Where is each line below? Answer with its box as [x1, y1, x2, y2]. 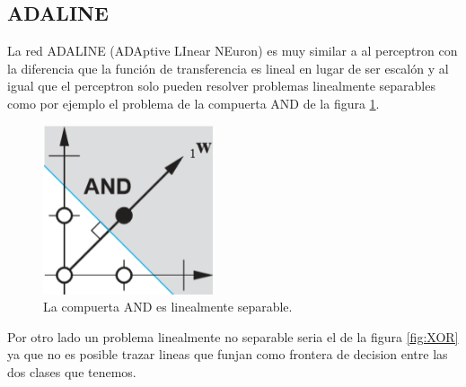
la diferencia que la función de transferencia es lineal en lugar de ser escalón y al [7, 58, 449, 77]
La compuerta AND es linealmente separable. [43, 297, 293, 316]
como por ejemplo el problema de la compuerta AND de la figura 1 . [7, 93, 380, 112]
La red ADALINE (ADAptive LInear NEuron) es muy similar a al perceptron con [7, 41, 458, 60]
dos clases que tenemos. [7, 363, 136, 382]
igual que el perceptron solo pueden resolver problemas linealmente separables [7, 76, 435, 95]
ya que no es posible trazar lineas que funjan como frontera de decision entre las [7, 345, 448, 364]
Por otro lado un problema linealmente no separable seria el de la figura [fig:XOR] [7, 327, 459, 346]
